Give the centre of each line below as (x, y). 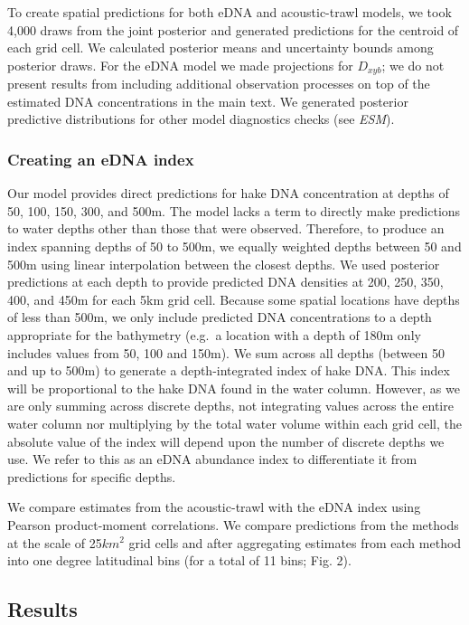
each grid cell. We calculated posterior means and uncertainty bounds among (220, 47)
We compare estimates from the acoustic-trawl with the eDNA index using (214, 507)
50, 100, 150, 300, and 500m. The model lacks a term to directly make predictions (234, 210)
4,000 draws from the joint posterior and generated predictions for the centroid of (233, 29)
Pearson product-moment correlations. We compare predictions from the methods (233, 524)
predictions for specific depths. (92, 476)
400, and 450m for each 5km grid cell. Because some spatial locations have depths (234, 299)
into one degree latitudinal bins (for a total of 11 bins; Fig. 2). (179, 560)
